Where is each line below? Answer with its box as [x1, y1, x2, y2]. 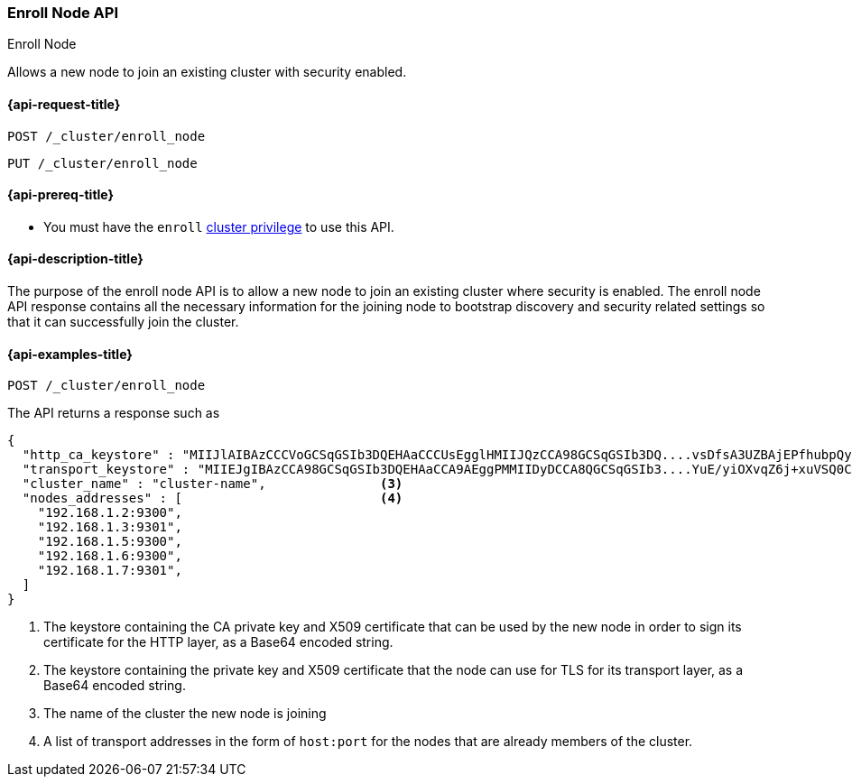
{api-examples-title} [7, 346, 133, 362]
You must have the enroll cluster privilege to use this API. [43, 218, 394, 235]
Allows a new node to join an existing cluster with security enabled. [7, 64, 407, 80]
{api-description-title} [7, 251, 144, 267]
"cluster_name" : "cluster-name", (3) [22, 476, 403, 492]
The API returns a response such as [7, 405, 220, 421]
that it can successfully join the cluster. [7, 314, 239, 330]
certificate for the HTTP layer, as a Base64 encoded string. [43, 634, 394, 650]
